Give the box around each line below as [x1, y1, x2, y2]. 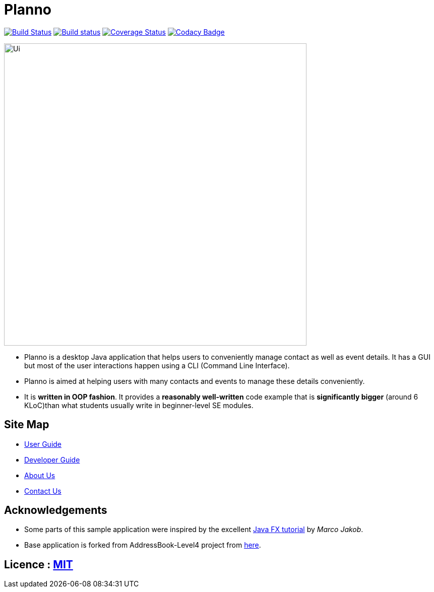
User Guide [24, 439, 62, 448]
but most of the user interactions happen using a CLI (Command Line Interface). [24, 361, 290, 370]
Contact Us [24, 486, 61, 495]
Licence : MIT [4, 558, 73, 571]
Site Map [4, 418, 49, 431]
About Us [24, 471, 55, 480]
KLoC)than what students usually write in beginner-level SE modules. [24, 401, 254, 410]
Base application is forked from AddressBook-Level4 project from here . [24, 541, 261, 550]
